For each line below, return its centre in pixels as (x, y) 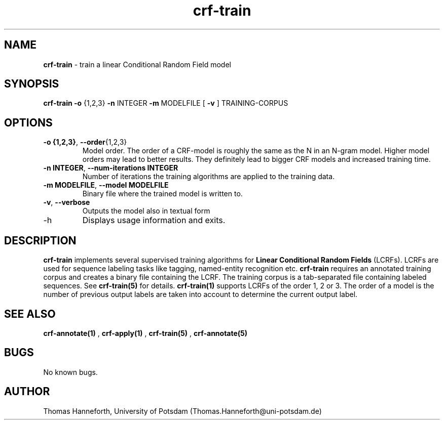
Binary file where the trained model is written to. (162, 194)
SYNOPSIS (32, 84)
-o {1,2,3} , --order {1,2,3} (85, 142)
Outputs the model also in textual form (146, 211)
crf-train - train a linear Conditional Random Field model (137, 64)
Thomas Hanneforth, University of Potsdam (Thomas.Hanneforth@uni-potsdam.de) (182, 411)
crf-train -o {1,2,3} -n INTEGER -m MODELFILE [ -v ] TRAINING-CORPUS (166, 103)
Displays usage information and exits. (154, 220)
